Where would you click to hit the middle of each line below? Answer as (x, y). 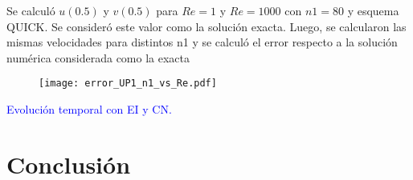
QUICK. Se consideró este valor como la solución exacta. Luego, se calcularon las (206, 26)
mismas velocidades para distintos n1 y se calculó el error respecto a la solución (202, 42)
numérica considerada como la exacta (98, 57)
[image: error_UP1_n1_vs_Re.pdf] (128, 84)
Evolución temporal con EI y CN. (89, 109)
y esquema (373, 10)
